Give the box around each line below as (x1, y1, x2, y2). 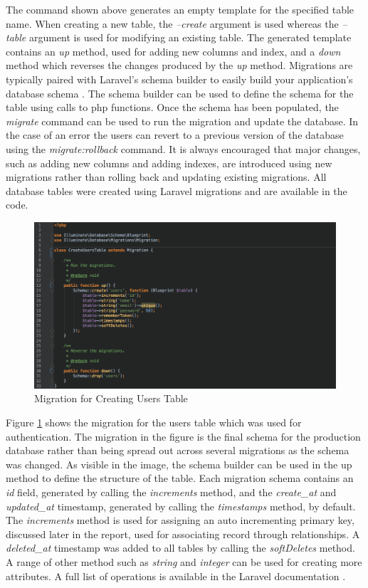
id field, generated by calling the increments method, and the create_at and (6, 485, 337, 499)
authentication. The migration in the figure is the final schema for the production (6, 429, 361, 443)
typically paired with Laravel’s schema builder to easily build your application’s (6, 71, 353, 86)
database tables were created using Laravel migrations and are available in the (6, 183, 347, 198)
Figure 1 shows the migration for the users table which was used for (6, 415, 302, 430)
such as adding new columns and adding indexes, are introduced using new (6, 155, 332, 170)
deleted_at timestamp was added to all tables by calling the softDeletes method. (6, 540, 355, 555)
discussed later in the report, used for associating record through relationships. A (6, 526, 360, 541)
